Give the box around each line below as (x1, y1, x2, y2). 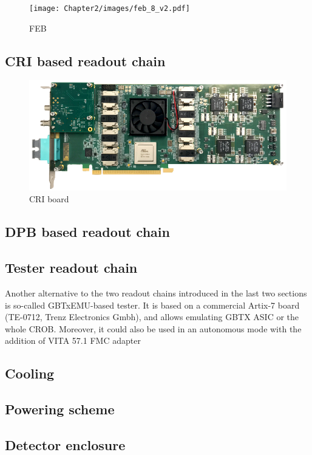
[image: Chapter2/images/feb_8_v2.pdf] (29, 4, 190, 13)
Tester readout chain (5, 258, 138, 277)
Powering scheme (5, 400, 115, 419)
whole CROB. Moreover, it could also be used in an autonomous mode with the (5, 322, 302, 335)
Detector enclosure (5, 435, 126, 454)
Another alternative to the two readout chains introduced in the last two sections (5, 287, 307, 299)
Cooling (5, 364, 55, 383)
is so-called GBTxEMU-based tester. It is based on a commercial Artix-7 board (5, 298, 300, 311)
